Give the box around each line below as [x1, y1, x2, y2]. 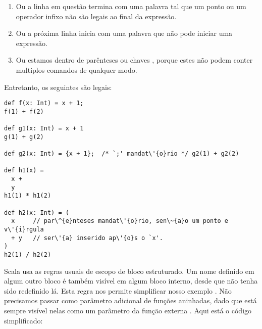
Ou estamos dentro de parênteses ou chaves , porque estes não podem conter [16, 55, 253, 65]
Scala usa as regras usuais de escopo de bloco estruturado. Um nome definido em [4, 265, 254, 276]
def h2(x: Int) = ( [4, 209, 69, 216]
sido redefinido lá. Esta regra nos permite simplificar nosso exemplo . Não [4, 285, 232, 296]
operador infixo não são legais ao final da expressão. [16, 11, 177, 21]
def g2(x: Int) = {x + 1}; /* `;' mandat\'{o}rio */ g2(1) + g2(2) [4, 150, 239, 158]
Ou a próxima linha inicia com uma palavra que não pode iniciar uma [16, 28, 233, 38]
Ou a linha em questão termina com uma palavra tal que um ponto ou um [16, 1, 246, 11]
